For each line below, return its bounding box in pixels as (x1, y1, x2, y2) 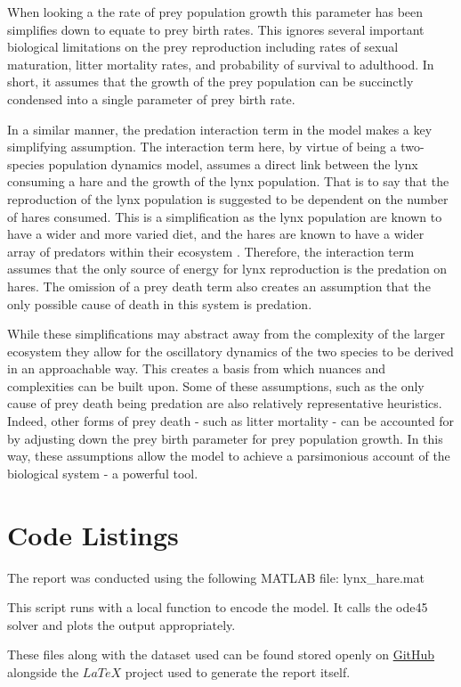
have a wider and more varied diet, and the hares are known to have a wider (7, 225, 425, 243)
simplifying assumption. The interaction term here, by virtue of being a (7, 137, 397, 156)
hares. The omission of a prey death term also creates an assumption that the (7, 276, 431, 295)
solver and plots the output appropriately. (7, 615, 236, 634)
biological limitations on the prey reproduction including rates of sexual (7, 37, 399, 56)
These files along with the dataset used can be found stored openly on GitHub (7, 645, 435, 664)
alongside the (7, 662, 79, 681)
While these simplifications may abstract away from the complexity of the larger (7, 324, 445, 343)
